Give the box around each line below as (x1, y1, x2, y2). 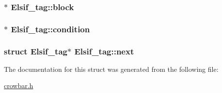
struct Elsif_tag (4, 45, 67, 57)
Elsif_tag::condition (11, 23, 90, 35)
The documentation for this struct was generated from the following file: (4, 64, 219, 74)
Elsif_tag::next (74, 45, 134, 57)
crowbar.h (4, 80, 33, 90)
